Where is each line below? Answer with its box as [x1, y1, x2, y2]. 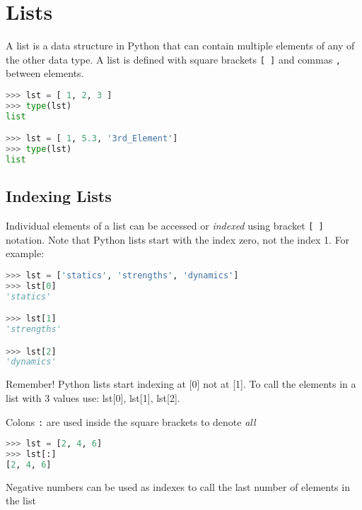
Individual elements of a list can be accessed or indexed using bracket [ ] [6, 218, 324, 233]
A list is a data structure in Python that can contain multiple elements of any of [6, 38, 355, 53]
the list [6, 493, 36, 508]
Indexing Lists [6, 185, 112, 207]
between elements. [6, 66, 84, 81]
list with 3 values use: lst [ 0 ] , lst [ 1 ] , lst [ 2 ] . [6, 390, 180, 405]
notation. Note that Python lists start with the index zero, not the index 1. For [6, 232, 350, 247]
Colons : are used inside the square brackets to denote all [6, 414, 256, 429]
